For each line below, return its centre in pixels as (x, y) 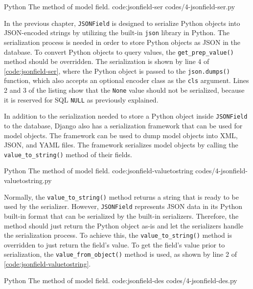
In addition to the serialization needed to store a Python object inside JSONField (126, 116)
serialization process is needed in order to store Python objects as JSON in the (122, 42)
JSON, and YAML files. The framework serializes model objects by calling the (121, 145)
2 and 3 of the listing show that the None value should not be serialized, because (124, 90)
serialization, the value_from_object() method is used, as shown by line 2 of (120, 254)
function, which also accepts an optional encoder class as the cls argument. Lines (126, 80)
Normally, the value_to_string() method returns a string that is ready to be (121, 196)
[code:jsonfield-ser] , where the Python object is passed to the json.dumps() (117, 71)
